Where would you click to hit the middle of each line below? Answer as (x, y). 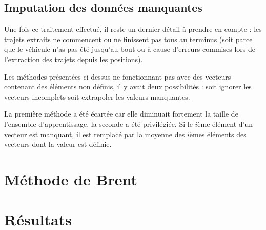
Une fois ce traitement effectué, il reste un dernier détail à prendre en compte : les (133, 29)
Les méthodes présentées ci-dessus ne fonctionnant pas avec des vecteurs (118, 76)
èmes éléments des (218, 134)
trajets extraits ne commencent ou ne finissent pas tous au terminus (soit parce (128, 39)
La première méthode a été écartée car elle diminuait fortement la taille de (121, 114)
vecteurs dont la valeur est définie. (58, 144)
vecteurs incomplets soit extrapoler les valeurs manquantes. (97, 96)
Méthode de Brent (71, 179)
